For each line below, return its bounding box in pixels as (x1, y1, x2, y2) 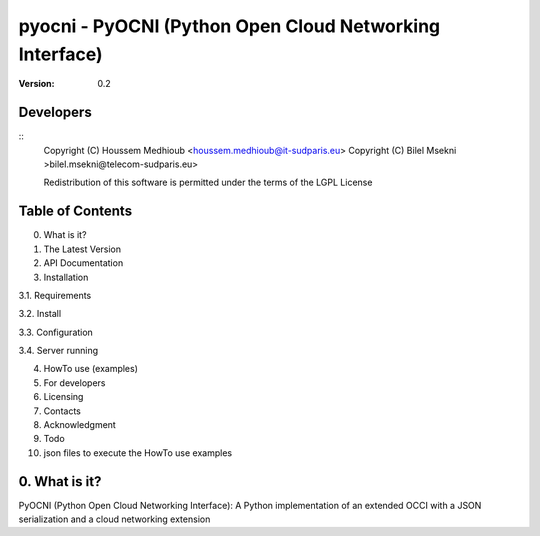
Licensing (43, 391, 84, 403)
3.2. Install (18, 308, 62, 320)
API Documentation (43, 257, 124, 269)
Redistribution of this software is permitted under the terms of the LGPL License (43, 176, 373, 189)
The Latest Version (43, 243, 122, 255)
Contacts (43, 405, 82, 417)
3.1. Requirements (18, 289, 92, 301)
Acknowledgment (43, 419, 117, 431)
